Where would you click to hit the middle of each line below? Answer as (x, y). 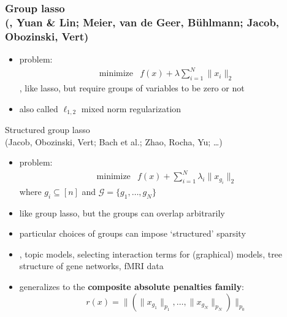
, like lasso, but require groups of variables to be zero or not (132, 87)
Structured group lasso (48, 130)
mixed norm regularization (131, 108)
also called (39, 108)
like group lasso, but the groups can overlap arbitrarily (122, 212)
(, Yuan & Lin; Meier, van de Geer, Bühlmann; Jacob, (142, 22)
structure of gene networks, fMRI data (91, 266)
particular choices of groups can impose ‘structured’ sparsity (132, 233)
